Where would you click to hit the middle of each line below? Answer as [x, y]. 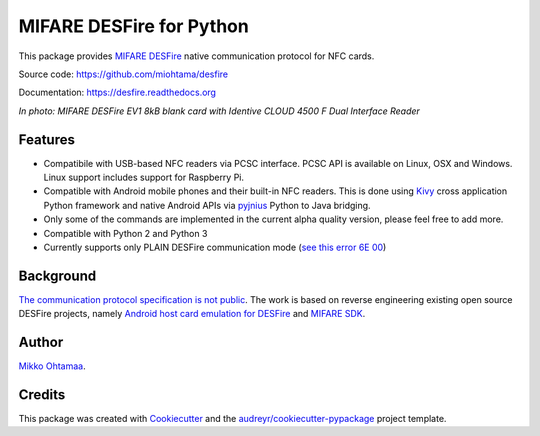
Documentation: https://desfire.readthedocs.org [117, 92]
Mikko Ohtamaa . [52, 366]
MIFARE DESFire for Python [133, 26]
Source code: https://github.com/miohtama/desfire [123, 74]
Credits [42, 394]
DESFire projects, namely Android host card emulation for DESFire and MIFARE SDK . [192, 314]
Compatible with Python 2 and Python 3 [125, 233]
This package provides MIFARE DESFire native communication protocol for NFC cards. [196, 56]
